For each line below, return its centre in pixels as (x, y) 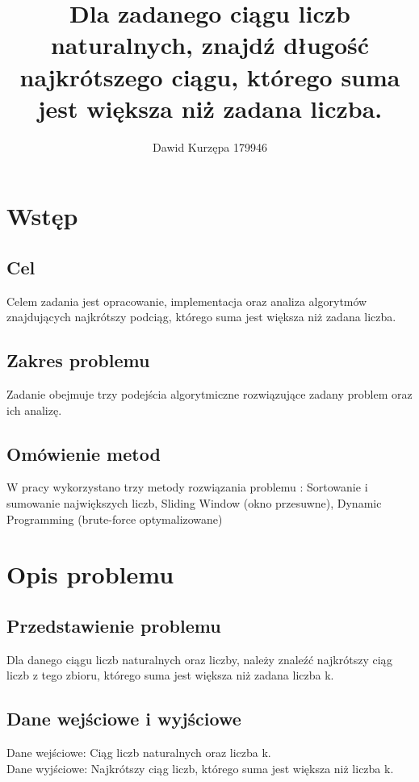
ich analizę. (34, 410)
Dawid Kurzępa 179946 (210, 146)
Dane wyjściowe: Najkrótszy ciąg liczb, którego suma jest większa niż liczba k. (200, 768)
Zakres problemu (78, 360)
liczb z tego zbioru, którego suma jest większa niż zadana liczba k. (170, 675)
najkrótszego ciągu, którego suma (210, 76)
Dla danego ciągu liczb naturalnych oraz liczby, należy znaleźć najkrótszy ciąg (199, 659)
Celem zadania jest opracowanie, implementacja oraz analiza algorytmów (187, 301)
